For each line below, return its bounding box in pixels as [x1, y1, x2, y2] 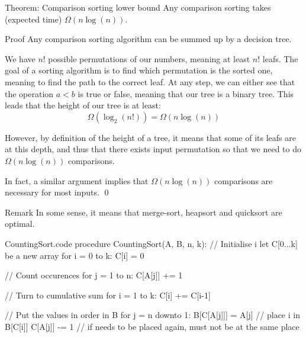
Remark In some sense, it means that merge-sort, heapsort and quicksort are [5, 206, 282, 218]
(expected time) [5, 12, 62, 25]
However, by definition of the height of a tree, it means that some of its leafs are [5, 131, 296, 143]
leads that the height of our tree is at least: [5, 99, 161, 111]
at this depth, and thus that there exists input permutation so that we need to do [5, 143, 301, 155]
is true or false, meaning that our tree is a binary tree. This [78, 87, 294, 100]
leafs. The [262, 52, 298, 65]
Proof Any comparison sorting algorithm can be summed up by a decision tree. [5, 33, 292, 45]
